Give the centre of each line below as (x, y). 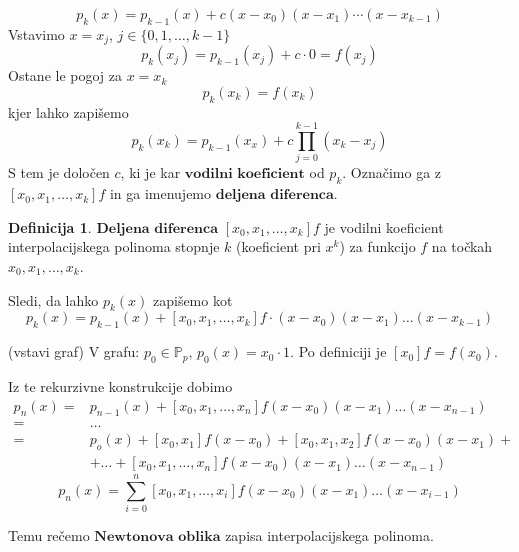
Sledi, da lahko (53, 299)
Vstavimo (36, 33)
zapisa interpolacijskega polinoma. (329, 535)
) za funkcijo (377, 246)
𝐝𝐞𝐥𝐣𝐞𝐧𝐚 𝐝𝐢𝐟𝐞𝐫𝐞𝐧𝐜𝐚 (274, 195)
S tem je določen (59, 172)
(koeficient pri (278, 246)
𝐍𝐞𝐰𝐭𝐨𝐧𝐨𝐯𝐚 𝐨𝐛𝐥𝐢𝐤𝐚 (157, 537)
